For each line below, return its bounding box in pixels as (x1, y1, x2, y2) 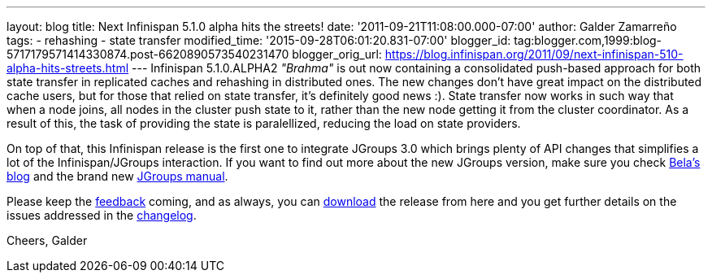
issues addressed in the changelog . (7, 208, 197, 222)
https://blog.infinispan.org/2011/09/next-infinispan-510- (384, 47, 684, 61)
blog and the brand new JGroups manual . (7, 169, 228, 183)
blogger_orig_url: (292, 47, 382, 61)
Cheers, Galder (7, 233, 88, 247)
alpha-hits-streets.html (7, 61, 129, 75)
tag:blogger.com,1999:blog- (514, 33, 662, 47)
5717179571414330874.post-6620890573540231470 (7, 47, 289, 61)
